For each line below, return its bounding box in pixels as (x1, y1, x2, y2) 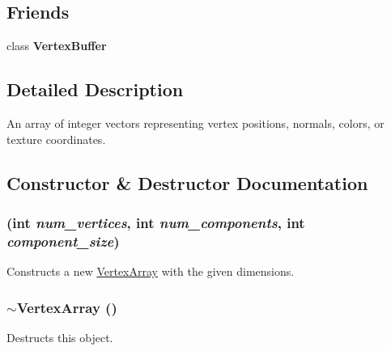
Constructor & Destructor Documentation (6, 170, 368, 195)
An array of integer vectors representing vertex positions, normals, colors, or (6, 115, 385, 131)
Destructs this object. (6, 328, 113, 345)
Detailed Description (6, 77, 184, 102)
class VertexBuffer (6, 37, 107, 54)
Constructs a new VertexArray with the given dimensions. (6, 263, 295, 280)
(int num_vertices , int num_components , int (6, 212, 305, 232)
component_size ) (6, 230, 120, 251)
